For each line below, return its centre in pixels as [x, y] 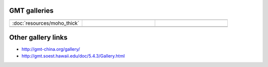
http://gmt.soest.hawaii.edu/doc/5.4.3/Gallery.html [73, 56]
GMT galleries [32, 11]
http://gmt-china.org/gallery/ [51, 49]
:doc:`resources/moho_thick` [46, 23]
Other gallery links [38, 37]
